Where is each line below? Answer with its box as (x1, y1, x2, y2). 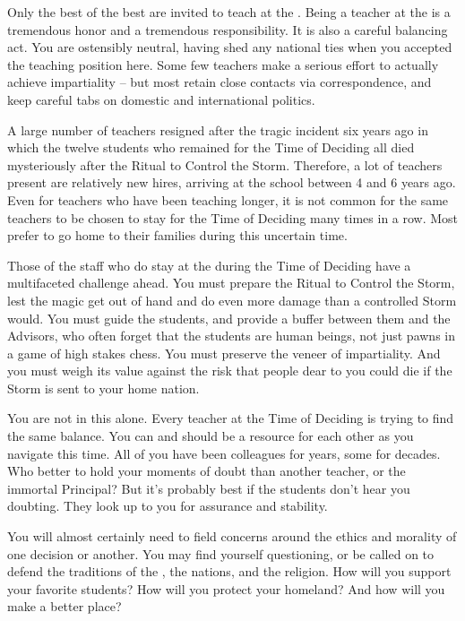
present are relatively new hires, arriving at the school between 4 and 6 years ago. (7, 173, 456, 192)
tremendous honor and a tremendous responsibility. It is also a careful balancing (7, 20, 448, 39)
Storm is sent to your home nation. (7, 378, 200, 397)
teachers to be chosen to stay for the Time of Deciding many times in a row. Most (7, 208, 459, 227)
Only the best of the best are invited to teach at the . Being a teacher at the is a (7, 3, 451, 21)
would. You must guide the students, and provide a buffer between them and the (7, 308, 451, 327)
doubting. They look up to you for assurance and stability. (7, 496, 328, 515)
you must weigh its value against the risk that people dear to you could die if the (7, 361, 452, 380)
